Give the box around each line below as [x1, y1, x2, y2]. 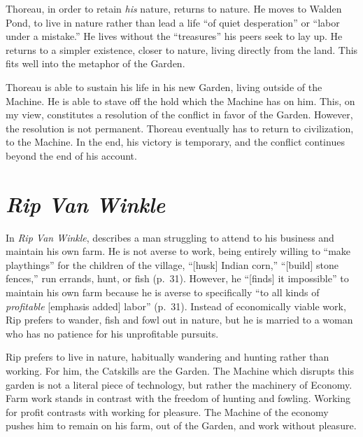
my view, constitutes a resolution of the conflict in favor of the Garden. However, [6, 107, 353, 122]
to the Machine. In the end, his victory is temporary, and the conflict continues [6, 134, 345, 149]
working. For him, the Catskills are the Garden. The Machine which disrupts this [6, 363, 354, 377]
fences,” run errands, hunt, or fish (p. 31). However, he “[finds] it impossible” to [6, 271, 349, 286]
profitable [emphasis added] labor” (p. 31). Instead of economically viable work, [6, 298, 346, 313]
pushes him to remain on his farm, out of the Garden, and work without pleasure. [6, 418, 357, 433]
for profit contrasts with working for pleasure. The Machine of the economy [6, 404, 329, 419]
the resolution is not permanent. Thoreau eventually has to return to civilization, [6, 120, 354, 135]
